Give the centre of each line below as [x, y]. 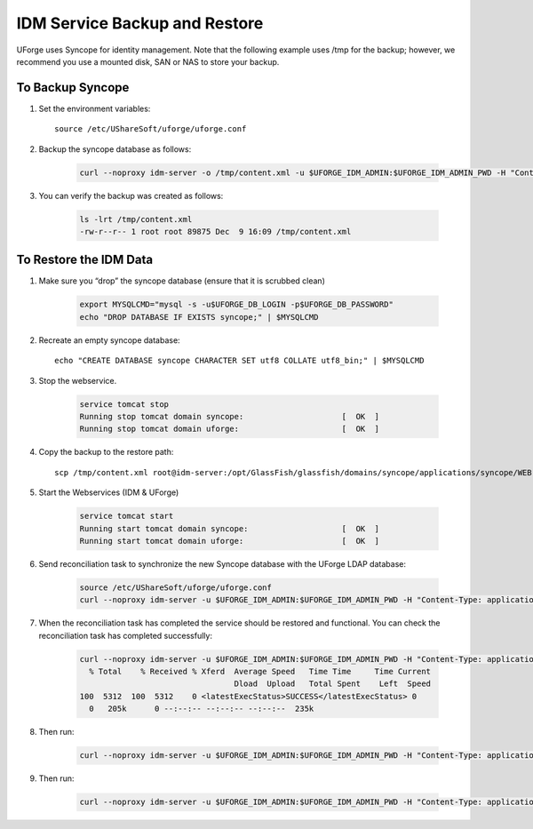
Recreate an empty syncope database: [110, 340]
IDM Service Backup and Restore [140, 23]
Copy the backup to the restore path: [106, 452]
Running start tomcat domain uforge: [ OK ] [230, 541]
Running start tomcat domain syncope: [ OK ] [230, 528]
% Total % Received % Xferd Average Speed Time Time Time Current [260, 672]
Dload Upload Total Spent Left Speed [332, 684]
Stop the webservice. [78, 380]
